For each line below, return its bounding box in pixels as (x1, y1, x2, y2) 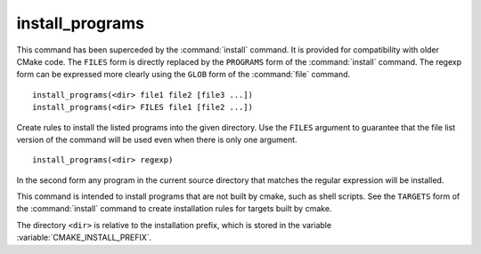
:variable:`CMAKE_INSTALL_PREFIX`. (16, 232, 152, 243)
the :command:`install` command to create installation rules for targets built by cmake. (16, 203, 332, 214)
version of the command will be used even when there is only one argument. (16, 134, 298, 145)
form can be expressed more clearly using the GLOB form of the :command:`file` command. (16, 69, 351, 80)
